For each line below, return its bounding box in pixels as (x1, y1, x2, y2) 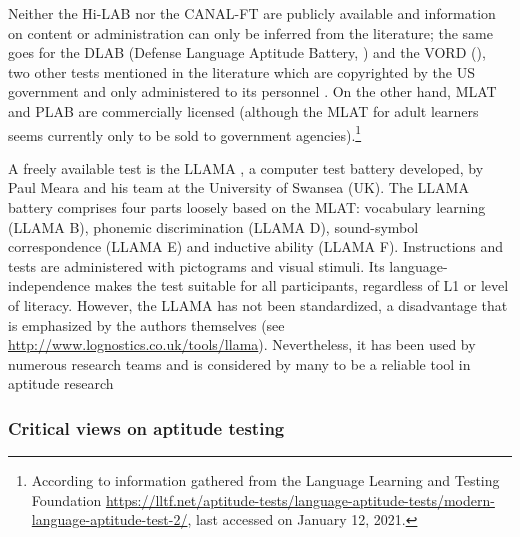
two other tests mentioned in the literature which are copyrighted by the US (8, 61, 475, 82)
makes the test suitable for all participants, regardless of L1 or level (94, 275, 509, 296)
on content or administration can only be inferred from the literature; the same (8, 22, 494, 43)
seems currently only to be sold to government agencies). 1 (8, 121, 362, 145)
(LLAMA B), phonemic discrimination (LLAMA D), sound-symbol (8, 216, 419, 237)
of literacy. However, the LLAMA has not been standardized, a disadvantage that (8, 294, 508, 315)
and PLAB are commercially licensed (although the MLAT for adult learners (8, 100, 479, 121)
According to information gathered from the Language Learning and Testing (31, 470, 500, 491)
